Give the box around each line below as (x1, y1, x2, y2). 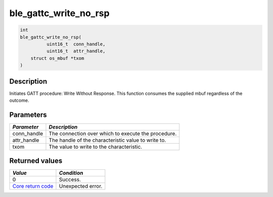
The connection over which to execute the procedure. (49, 130, 177, 137)
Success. (59, 176, 81, 183)
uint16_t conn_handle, (46, 41, 106, 47)
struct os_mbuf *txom (30, 55, 84, 61)
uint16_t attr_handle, (46, 48, 106, 54)
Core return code (12, 183, 54, 190)
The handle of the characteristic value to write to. (49, 137, 166, 144)
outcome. (9, 97, 29, 103)
